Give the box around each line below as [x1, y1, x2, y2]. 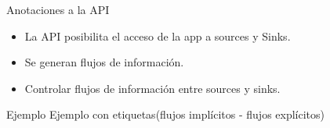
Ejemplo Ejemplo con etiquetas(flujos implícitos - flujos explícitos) [6, 106, 325, 123]
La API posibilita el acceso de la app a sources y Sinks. [24, 27, 291, 44]
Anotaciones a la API [6, 2, 110, 17]
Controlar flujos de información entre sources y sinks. [24, 80, 281, 96]
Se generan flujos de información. [24, 54, 184, 70]
